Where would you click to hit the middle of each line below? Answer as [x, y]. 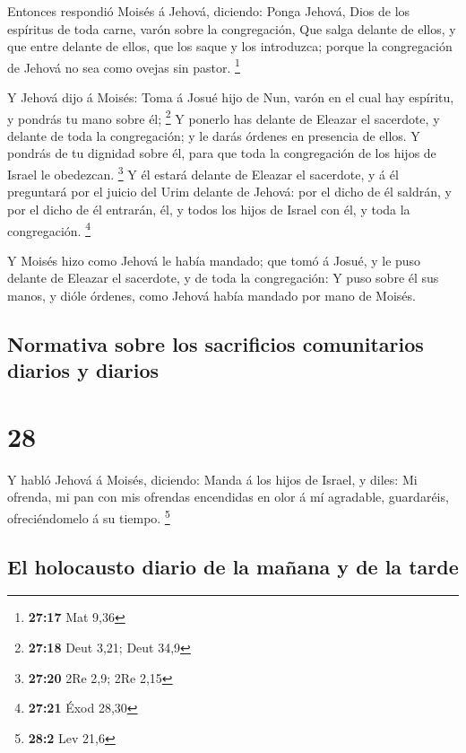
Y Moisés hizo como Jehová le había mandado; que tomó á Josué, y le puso [214, 260]
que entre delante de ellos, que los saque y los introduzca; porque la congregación [230, 46]
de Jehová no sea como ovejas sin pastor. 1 [124, 66]
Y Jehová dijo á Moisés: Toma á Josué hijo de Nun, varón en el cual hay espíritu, [231, 97]
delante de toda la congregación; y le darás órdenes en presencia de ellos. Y [214, 135]
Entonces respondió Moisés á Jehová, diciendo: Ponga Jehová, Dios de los [209, 11]
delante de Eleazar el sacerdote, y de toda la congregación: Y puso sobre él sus [223, 278]
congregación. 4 [49, 229]
